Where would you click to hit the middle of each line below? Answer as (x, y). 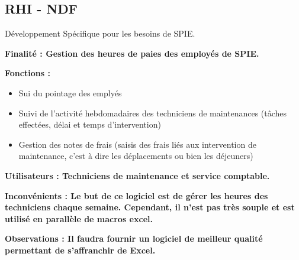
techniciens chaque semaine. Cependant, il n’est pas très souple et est (150, 207)
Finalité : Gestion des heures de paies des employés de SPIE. (132, 53)
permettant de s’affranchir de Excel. (80, 250)
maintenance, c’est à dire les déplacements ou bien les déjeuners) (136, 156)
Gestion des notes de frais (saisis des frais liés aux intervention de (137, 144)
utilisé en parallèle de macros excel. (79, 218)
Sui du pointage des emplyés (70, 92)
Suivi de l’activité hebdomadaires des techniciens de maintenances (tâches (153, 113)
